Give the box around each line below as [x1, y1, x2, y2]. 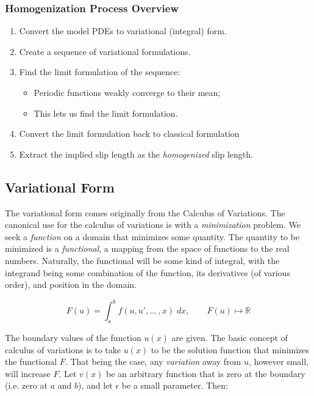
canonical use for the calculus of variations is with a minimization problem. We [5, 218, 301, 231]
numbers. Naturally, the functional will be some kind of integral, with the [5, 254, 280, 266]
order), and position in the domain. [5, 278, 137, 291]
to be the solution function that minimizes [151, 343, 310, 356]
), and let [78, 379, 113, 392]
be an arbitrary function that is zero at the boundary [106, 367, 305, 380]
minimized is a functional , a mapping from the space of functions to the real [5, 242, 290, 255]
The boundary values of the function [5, 331, 141, 344]
